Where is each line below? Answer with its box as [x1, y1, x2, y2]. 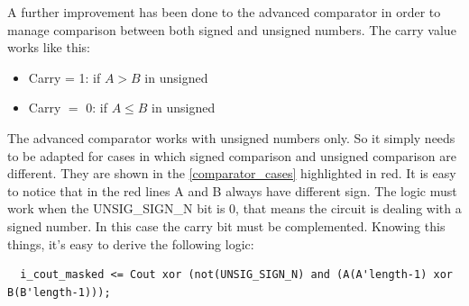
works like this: [7, 38, 90, 57]
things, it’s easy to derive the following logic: [7, 234, 254, 253]
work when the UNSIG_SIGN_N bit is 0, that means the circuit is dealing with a [7, 199, 462, 218]
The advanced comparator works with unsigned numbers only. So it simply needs [7, 128, 455, 147]
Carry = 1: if [28, 67, 101, 86]
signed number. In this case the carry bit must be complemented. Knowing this [7, 216, 446, 235]
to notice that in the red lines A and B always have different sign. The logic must [7, 181, 457, 200]
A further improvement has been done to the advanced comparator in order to [7, 3, 441, 21]
